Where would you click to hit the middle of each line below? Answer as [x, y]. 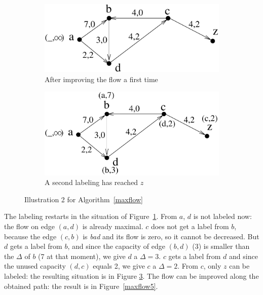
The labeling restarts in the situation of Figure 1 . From [91, 216]
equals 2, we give [119, 266]
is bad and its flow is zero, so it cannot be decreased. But [171, 236]
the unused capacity [35, 266]
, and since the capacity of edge [116, 246]
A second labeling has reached [91, 182]
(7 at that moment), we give [82, 256]
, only [212, 266]
